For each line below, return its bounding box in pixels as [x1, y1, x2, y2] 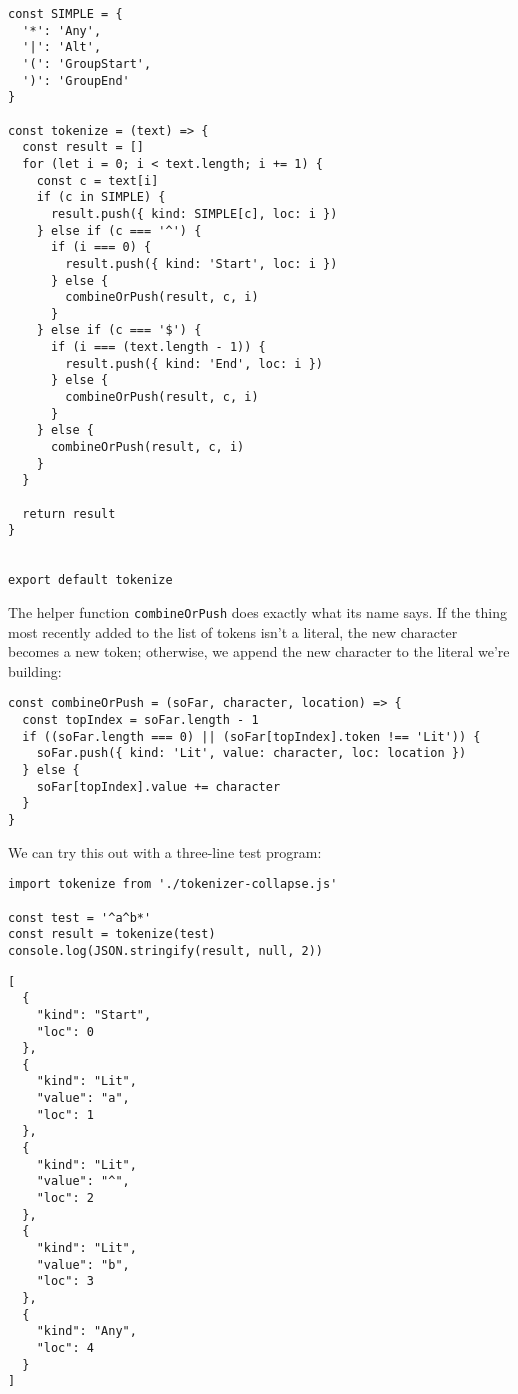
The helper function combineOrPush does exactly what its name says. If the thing [8, 601, 508, 622]
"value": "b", [36, 1257, 130, 1272]
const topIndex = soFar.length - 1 [22, 713, 259, 728]
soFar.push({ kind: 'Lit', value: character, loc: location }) [36, 746, 467, 761]
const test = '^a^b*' [8, 910, 152, 925]
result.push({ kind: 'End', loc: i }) [65, 356, 323, 371]
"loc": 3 [36, 1274, 94, 1289]
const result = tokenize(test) [8, 927, 216, 942]
